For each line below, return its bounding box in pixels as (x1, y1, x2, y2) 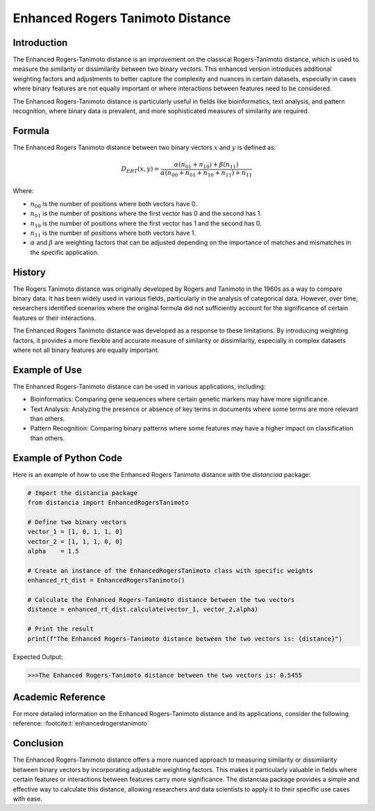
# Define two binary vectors (27, 518, 127, 526)
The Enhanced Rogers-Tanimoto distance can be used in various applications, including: (12, 382, 266, 390)
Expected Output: (12, 653, 63, 661)
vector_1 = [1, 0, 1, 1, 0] (27, 528, 123, 536)
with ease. (12, 794, 43, 803)
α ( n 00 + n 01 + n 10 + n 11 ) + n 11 (160, 169, 253, 178)
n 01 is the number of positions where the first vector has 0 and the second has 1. (30, 209, 262, 219)
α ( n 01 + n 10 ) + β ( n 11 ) (174, 160, 239, 170)
